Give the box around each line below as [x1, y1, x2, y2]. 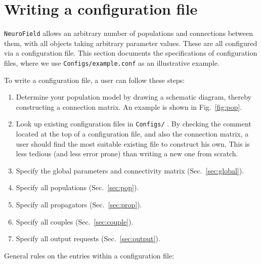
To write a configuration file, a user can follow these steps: [4, 74, 185, 85]
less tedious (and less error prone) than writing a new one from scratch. [16, 148, 238, 159]
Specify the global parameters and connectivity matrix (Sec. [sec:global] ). [16, 165, 244, 175]
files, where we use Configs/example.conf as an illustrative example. [4, 57, 220, 68]
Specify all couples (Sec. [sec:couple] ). [16, 216, 134, 227]
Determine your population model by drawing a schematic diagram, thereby [16, 92, 252, 102]
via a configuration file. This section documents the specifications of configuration [4, 48, 257, 58]
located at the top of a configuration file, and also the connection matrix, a [16, 128, 249, 139]
